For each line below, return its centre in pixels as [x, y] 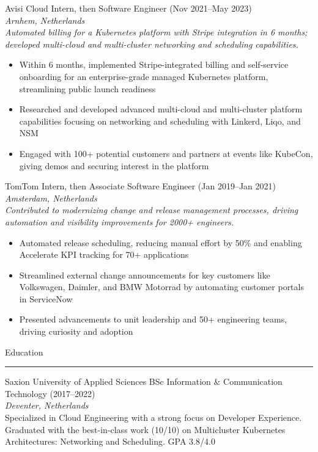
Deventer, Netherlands [47, 405]
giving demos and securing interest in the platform [114, 165]
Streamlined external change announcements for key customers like [145, 275]
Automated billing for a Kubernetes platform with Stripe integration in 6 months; [156, 32]
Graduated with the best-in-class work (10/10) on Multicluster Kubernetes [145, 429]
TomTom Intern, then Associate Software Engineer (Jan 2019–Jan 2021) [141, 186]
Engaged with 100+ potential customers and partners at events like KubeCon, [166, 153]
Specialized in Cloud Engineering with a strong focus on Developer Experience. [153, 417]
